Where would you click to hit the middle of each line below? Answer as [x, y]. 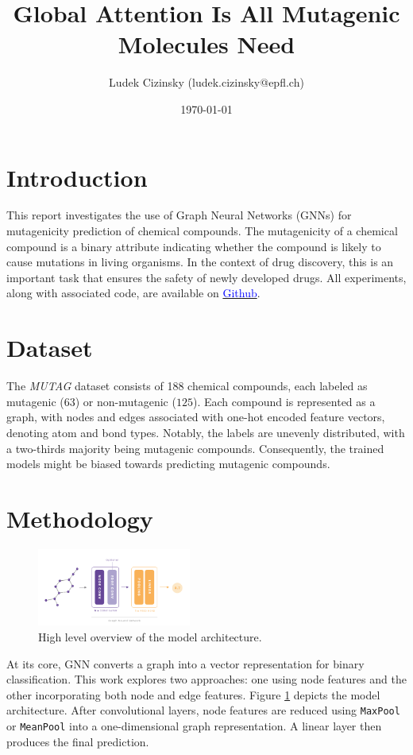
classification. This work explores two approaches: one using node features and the [206, 679]
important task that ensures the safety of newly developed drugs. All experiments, [206, 277]
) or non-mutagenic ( [125, 401]
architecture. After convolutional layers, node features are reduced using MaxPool [203, 710]
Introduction [77, 177]
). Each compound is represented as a [284, 401]
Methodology [80, 518]
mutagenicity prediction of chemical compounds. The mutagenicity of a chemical [202, 231]
